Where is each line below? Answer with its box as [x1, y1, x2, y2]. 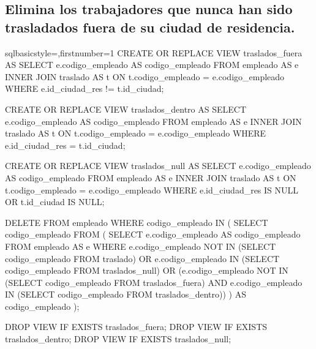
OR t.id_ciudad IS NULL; [5, 195, 105, 208]
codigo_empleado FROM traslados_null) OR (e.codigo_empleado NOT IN [5, 264, 288, 277]
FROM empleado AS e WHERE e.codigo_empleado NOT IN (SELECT [5, 239, 276, 252]
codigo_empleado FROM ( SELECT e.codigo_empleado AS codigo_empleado [5, 228, 301, 241]
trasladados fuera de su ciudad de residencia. [5, 17, 295, 36]
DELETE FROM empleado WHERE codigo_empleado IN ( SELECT [5, 216, 268, 228]
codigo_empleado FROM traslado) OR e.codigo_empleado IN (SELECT [5, 252, 280, 265]
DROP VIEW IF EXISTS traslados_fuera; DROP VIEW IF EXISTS [5, 320, 268, 333]
